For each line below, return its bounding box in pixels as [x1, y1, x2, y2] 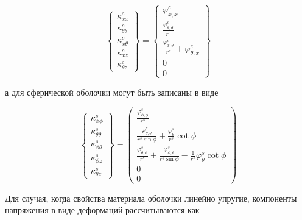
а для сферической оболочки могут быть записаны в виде [5, 85, 219, 98]
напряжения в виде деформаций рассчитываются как [5, 204, 200, 216]
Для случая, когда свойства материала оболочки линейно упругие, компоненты [5, 191, 297, 204]
